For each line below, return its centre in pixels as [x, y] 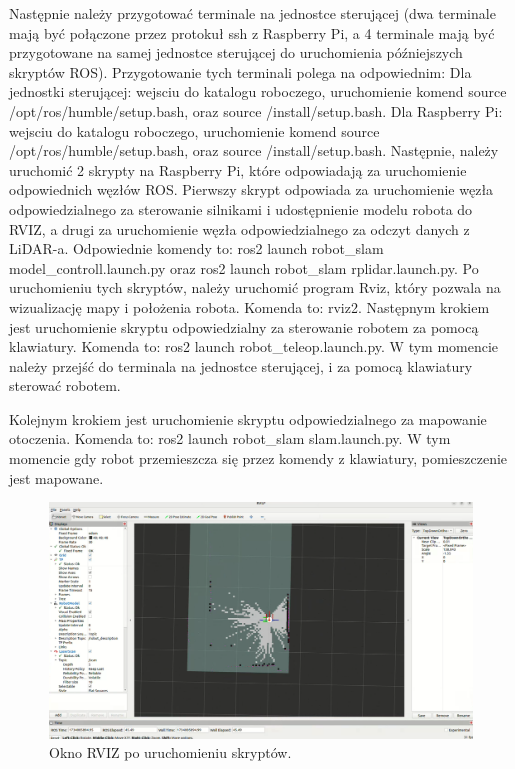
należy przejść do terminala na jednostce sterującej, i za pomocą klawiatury [241, 365]
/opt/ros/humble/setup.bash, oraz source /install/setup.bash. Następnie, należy [254, 150]
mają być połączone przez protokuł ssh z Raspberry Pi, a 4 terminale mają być [252, 32]
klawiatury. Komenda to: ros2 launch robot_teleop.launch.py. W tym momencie [254, 346]
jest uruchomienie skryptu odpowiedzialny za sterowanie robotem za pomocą [244, 326]
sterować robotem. [65, 385]
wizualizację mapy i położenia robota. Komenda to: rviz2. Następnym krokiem [249, 306]
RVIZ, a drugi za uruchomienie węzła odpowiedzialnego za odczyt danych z [239, 228]
